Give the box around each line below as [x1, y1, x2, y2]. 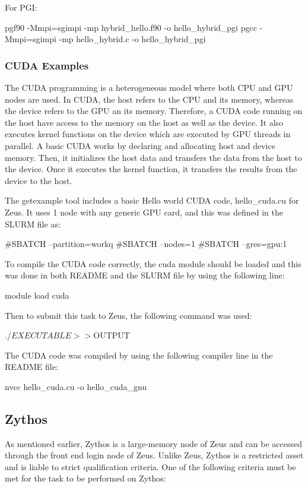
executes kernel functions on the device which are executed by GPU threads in [5, 128, 291, 140]
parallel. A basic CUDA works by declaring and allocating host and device [5, 139, 275, 151]
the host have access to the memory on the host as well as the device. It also [5, 116, 284, 128]
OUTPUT [93, 329, 130, 341]
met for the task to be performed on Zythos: [5, 472, 166, 484]
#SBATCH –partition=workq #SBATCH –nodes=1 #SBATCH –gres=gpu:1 [5, 237, 287, 250]
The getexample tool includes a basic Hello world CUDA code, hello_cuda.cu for [5, 194, 299, 207]
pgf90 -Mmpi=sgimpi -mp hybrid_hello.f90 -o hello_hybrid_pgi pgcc [5, 21, 257, 33]
